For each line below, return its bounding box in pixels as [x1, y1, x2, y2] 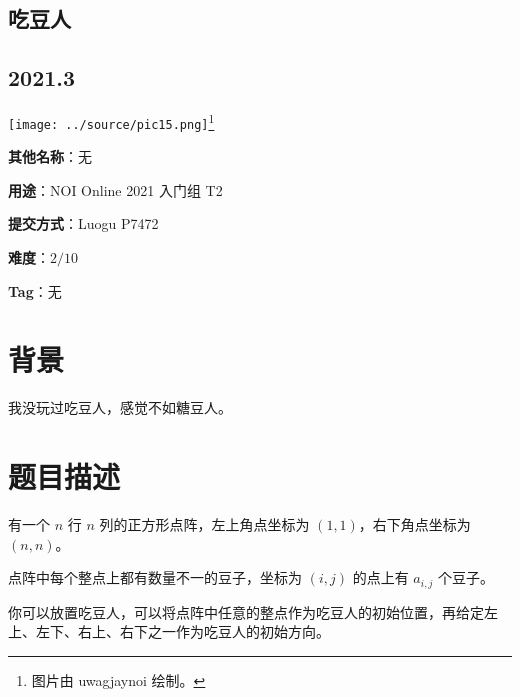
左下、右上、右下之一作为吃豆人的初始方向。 [35, 621, 330, 642]
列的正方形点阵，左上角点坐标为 [99, 514, 310, 535]
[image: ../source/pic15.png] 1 [8, 109, 215, 132]
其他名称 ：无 [8, 146, 92, 167]
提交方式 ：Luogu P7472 [8, 213, 159, 234]
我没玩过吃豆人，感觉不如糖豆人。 [8, 397, 232, 418]
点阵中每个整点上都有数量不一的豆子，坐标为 [8, 567, 302, 588]
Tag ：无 [8, 280, 62, 301]
